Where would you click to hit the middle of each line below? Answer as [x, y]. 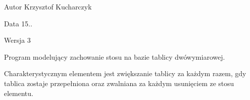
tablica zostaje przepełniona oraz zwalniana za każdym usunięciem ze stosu [119, 83]
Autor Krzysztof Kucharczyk [48, 6]
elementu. [19, 93]
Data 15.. [18, 23]
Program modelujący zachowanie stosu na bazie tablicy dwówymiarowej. [115, 56]
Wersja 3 [17, 40]
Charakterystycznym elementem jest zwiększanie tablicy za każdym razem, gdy [125, 73]
